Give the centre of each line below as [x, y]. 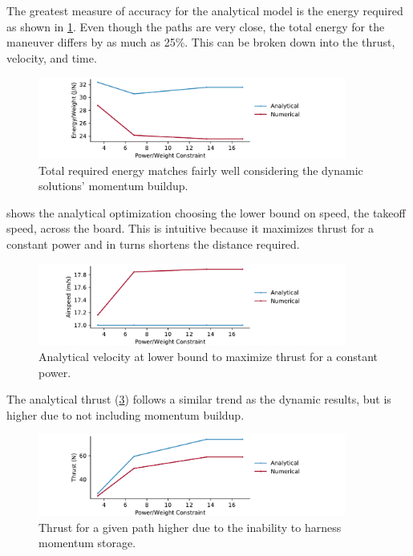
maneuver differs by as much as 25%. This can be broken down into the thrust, [201, 42]
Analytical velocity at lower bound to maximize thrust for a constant [208, 356]
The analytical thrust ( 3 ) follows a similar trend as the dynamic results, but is [199, 399]
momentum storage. [87, 543]
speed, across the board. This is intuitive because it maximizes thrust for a [190, 228]
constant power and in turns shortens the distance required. [153, 244]
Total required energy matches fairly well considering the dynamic [201, 170]
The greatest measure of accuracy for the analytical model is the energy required [205, 10]
